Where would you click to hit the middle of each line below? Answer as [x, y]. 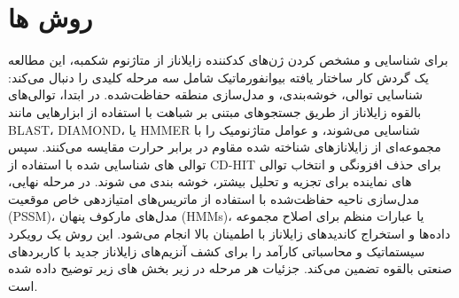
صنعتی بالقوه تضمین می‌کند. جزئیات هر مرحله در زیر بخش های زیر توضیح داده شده [230, 268]
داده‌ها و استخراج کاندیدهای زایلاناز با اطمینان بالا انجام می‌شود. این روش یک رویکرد [229, 234]
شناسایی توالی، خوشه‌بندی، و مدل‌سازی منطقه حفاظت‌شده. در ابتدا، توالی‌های [216, 94]
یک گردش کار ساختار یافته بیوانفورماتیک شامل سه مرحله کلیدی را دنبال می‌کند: [218, 77]
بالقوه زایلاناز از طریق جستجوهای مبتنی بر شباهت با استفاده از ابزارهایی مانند [215, 111]
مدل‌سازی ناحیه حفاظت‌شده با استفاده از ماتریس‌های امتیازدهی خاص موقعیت [214, 198]
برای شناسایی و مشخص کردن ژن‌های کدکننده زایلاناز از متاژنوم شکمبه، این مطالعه [228, 60]
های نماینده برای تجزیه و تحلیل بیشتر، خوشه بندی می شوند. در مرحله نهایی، [210, 181]
